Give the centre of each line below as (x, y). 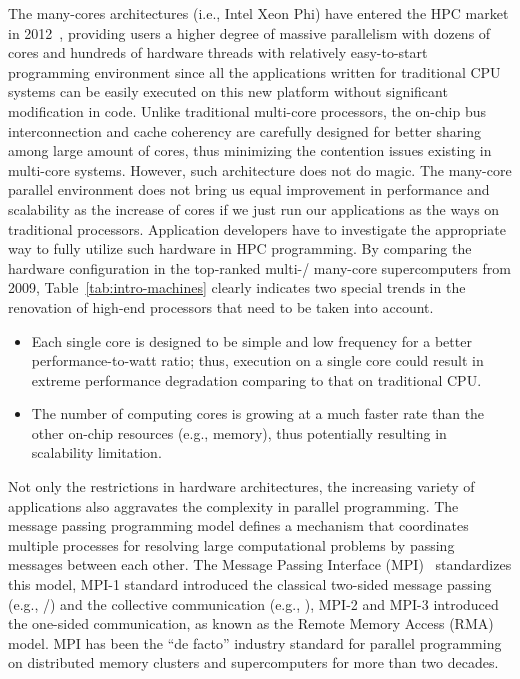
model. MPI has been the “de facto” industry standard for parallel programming (255, 642)
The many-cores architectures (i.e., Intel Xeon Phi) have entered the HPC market (258, 13)
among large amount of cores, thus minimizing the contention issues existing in (250, 150)
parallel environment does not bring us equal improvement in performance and (249, 189)
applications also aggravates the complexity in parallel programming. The (233, 505)
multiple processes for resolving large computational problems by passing (231, 544)
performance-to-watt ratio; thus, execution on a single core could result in (257, 360)
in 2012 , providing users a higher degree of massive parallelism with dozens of (249, 32)
